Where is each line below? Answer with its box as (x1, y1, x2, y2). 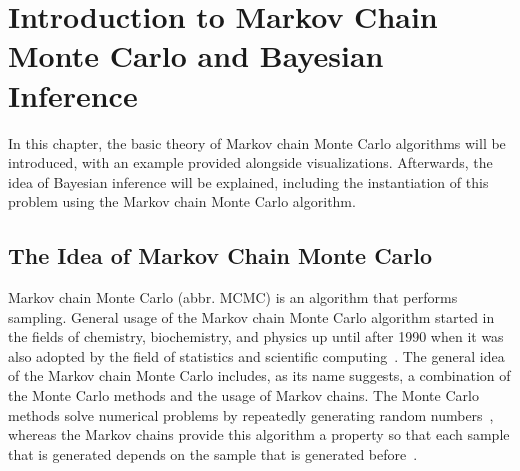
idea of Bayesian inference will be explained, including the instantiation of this (8, 171, 489, 192)
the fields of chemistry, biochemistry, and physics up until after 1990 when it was (8, 326, 504, 347)
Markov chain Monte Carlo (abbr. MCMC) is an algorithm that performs (8, 287, 458, 308)
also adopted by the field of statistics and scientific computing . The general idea (8, 345, 505, 366)
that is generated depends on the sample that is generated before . (8, 443, 418, 464)
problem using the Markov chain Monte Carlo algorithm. (8, 191, 356, 212)
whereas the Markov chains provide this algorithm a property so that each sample (8, 424, 510, 445)
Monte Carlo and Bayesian (8, 35, 384, 76)
